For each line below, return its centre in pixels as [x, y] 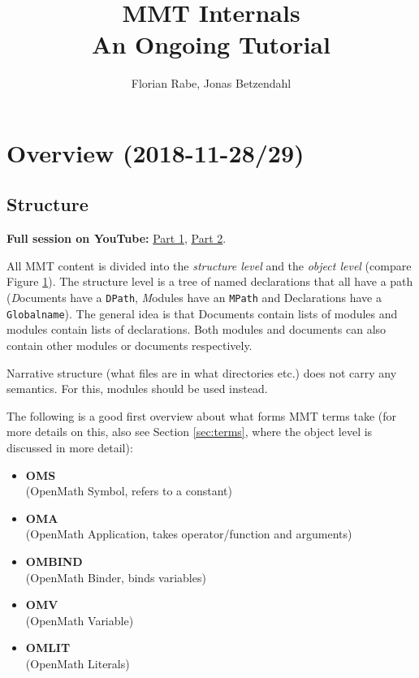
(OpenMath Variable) [80, 620]
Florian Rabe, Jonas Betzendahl [211, 83]
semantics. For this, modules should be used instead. [137, 389]
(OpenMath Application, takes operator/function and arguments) [189, 534]
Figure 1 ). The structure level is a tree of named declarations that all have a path [210, 281]
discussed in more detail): [70, 447]
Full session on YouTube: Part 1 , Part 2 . [117, 238]
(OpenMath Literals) [78, 663]
